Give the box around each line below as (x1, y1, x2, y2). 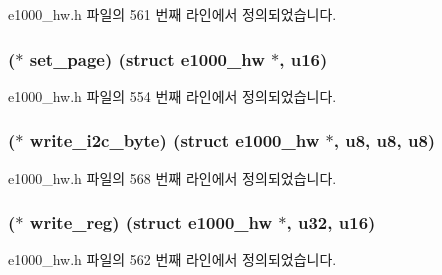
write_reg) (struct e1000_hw (29, 210, 273, 235)
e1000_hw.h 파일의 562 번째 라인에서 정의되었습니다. (8, 249, 337, 270)
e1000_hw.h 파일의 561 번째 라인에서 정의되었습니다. (8, 4, 337, 24)
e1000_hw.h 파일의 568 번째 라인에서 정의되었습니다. (8, 167, 337, 188)
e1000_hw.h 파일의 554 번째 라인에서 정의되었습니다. (8, 85, 337, 106)
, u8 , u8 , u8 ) (333, 128, 436, 153)
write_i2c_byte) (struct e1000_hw (29, 128, 320, 153)
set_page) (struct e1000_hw (29, 46, 265, 71)
